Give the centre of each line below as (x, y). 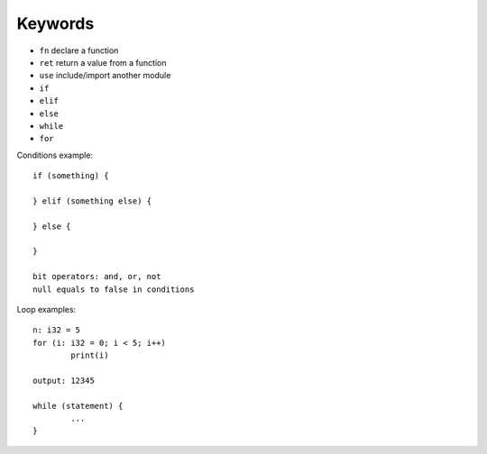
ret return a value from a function (103, 62)
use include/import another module (105, 76)
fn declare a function (79, 50)
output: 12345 (64, 380)
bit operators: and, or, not (97, 277)
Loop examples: (46, 309)
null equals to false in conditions (114, 289)
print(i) (90, 355)
